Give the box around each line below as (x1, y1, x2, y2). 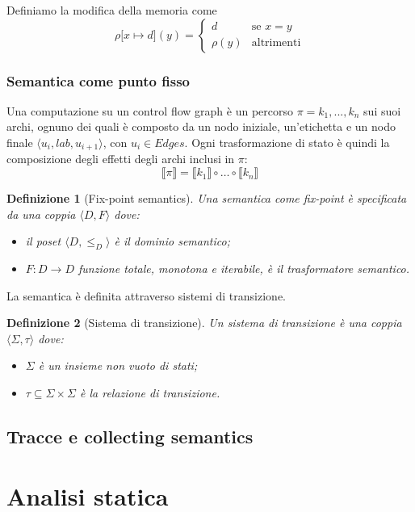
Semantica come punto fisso (6, 70, 190, 90)
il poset (25, 233, 61, 250)
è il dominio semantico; (114, 233, 230, 250)
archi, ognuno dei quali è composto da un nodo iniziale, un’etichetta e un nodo (6, 118, 396, 135)
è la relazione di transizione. (79, 384, 220, 401)
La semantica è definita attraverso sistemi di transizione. (6, 287, 286, 304)
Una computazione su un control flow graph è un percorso (6, 102, 293, 119)
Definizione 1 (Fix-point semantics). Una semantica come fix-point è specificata (6, 190, 407, 207)
